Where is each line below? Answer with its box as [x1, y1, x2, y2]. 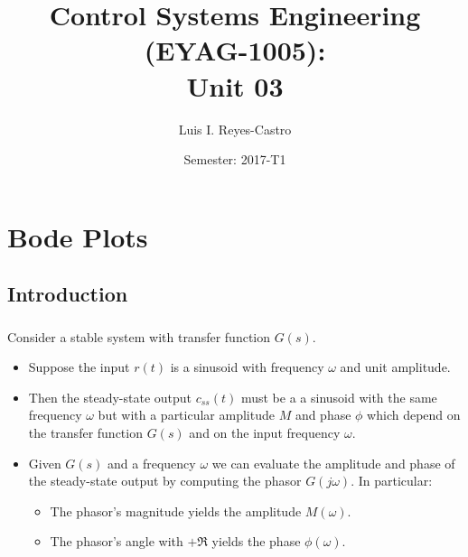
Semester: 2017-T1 [183, 150, 286, 169]
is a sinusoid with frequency [170, 357, 324, 376]
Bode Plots [7, 218, 148, 255]
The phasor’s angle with [50, 532, 183, 551]
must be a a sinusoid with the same [240, 387, 437, 406]
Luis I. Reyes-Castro [178, 119, 292, 138]
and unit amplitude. [340, 357, 451, 376]
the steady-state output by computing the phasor [28, 471, 302, 490]
